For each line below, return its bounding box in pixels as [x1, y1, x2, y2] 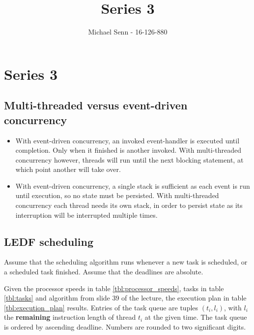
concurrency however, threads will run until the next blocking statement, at [15, 154, 244, 165]
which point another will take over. [15, 164, 121, 174]
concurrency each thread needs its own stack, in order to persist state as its [15, 200, 243, 210]
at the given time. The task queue [144, 312, 247, 322]
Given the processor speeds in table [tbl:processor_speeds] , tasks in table [4, 283, 224, 293]
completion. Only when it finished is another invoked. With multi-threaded [15, 145, 241, 155]
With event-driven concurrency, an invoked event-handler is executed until [15, 135, 240, 145]
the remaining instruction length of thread [4, 312, 136, 322]
